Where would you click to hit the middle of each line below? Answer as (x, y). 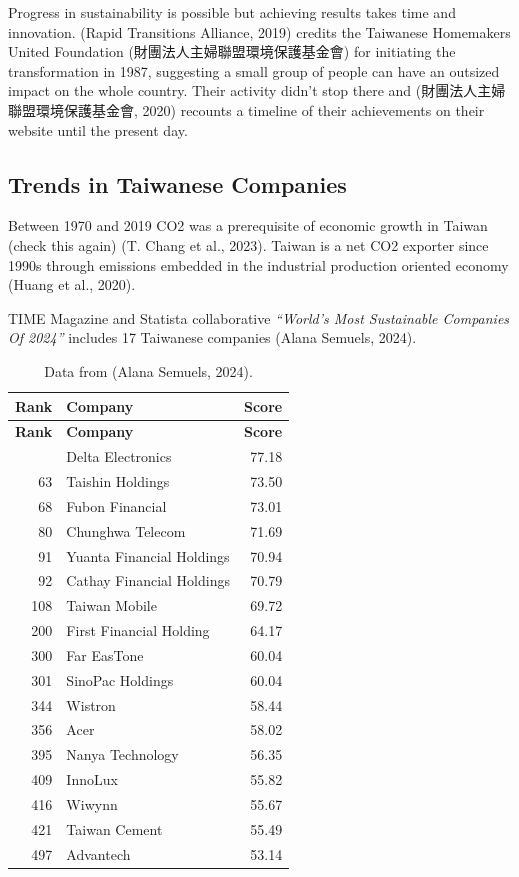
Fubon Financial (116, 505)
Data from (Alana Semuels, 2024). (148, 370)
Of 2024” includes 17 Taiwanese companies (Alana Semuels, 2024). (212, 337)
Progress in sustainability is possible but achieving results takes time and (232, 12)
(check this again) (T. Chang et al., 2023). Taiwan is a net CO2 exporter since (248, 244)
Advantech (98, 853)
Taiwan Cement (114, 828)
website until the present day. (98, 129)
